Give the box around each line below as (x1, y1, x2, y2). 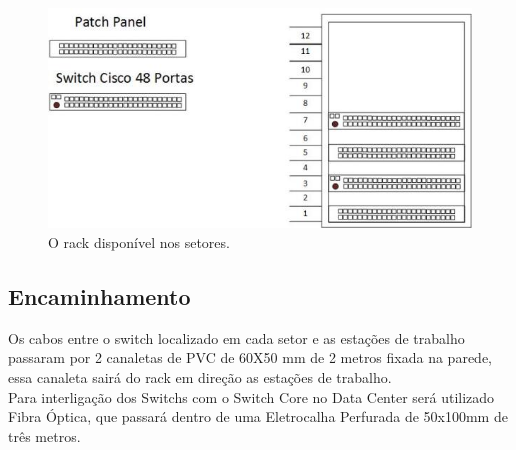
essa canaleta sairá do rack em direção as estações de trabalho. (8, 367, 392, 388)
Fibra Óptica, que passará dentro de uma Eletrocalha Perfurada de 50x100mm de (8, 406, 508, 427)
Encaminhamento (8, 281, 191, 312)
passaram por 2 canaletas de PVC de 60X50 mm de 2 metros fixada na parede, (8, 347, 492, 368)
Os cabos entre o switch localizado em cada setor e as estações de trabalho (8, 327, 465, 348)
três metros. (8, 425, 81, 446)
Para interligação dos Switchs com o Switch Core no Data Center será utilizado (8, 386, 495, 407)
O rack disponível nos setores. (48, 232, 230, 253)
